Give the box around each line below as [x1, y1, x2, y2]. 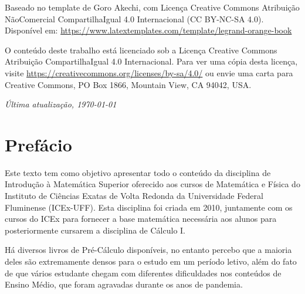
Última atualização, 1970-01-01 [5, 98, 117, 110]
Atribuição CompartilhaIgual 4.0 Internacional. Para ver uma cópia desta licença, [5, 55, 298, 67]
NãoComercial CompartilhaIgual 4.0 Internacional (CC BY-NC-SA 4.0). [5, 12, 264, 25]
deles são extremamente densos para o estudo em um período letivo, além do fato [5, 255, 297, 268]
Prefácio [5, 132, 72, 156]
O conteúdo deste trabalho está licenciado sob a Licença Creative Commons [5, 43, 277, 56]
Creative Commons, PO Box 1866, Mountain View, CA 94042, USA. [5, 78, 252, 90]
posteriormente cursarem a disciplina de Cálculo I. [5, 224, 185, 236]
